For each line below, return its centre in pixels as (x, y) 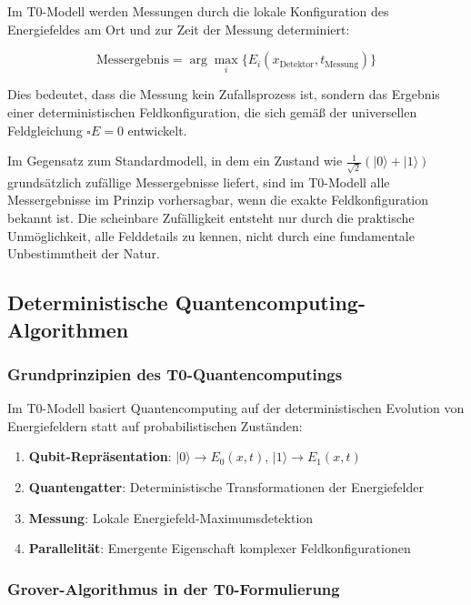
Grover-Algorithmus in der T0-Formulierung (174, 588)
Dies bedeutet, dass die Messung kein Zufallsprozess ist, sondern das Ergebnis (224, 94)
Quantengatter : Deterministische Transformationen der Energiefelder (226, 487)
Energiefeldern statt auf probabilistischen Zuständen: (155, 425)
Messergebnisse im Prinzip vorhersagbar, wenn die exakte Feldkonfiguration (218, 200)
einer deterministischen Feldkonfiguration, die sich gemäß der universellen (212, 112)
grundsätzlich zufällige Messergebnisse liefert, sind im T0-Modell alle (199, 181)
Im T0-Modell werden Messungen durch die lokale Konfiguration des (198, 11)
